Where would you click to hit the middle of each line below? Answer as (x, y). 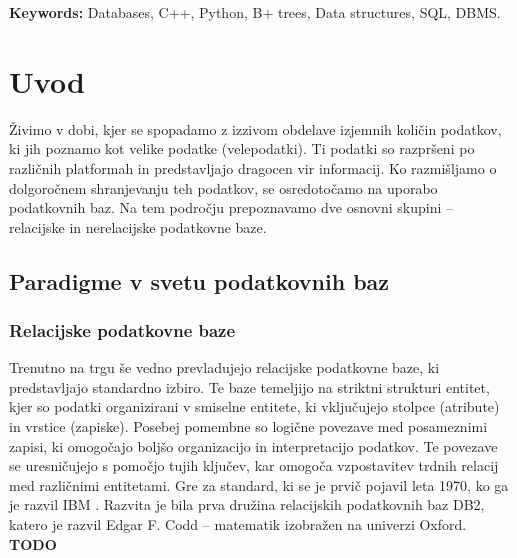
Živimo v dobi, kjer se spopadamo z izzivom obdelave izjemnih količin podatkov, (255, 128)
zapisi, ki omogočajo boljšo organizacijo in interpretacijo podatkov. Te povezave (253, 445)
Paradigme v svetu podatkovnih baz (199, 280)
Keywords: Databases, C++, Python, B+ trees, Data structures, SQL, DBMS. (255, 12)
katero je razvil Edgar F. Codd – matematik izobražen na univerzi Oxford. (238, 524)
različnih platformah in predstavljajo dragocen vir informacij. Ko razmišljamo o (253, 167)
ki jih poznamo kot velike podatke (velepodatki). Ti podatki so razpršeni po (242, 148)
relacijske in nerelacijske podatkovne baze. (138, 226)
